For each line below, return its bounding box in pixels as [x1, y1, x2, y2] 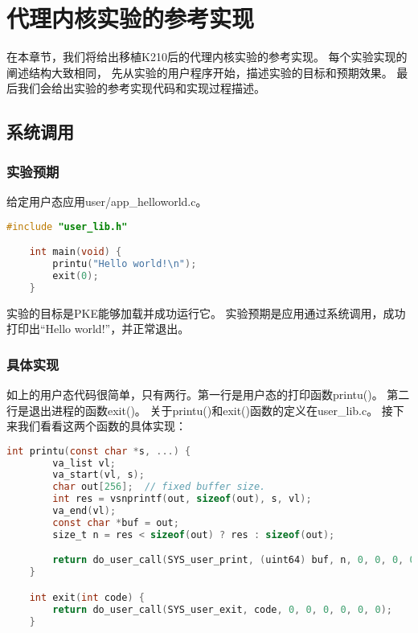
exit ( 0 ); [52, 269, 99, 282]
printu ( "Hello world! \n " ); [52, 257, 197, 269]
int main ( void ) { [29, 246, 122, 258]
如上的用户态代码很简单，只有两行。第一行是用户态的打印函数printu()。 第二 [6, 385, 410, 402]
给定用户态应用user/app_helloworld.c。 [6, 192, 207, 209]
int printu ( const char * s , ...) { [6, 445, 191, 457]
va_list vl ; [52, 457, 117, 469]
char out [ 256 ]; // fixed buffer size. [52, 481, 266, 493]
